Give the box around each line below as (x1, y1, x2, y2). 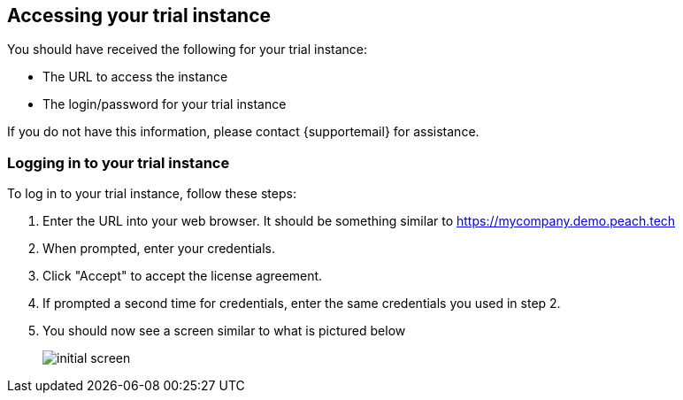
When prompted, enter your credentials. (42, 241, 276, 257)
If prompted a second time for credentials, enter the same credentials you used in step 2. (42, 296, 561, 312)
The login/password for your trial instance (42, 96, 287, 112)
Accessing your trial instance (7, 4, 272, 27)
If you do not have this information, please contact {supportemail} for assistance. (7, 124, 480, 140)
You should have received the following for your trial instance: (7, 42, 368, 58)
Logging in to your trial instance (7, 153, 230, 172)
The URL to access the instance (42, 69, 228, 85)
